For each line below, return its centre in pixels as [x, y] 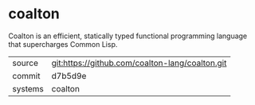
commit [26, 76]
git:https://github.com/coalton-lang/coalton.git [139, 63]
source [25, 63]
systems [28, 88]
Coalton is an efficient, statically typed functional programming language [128, 36]
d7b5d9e [69, 76]
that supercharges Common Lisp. [63, 44]
